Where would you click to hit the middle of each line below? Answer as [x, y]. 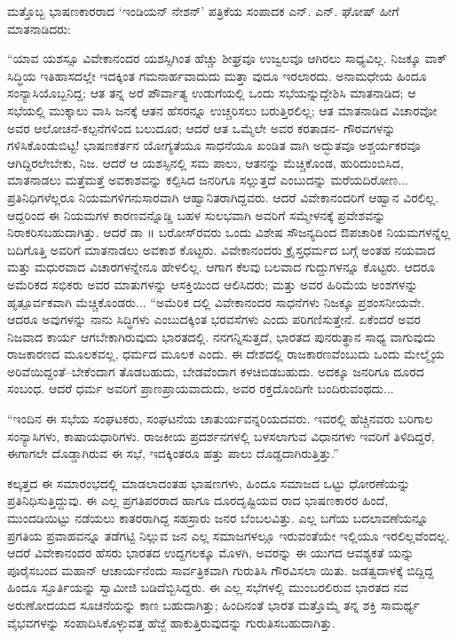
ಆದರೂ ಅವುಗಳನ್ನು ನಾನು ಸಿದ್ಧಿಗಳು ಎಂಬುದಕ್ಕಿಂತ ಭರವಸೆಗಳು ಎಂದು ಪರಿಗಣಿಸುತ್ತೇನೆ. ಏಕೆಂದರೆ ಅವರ [214, 319]
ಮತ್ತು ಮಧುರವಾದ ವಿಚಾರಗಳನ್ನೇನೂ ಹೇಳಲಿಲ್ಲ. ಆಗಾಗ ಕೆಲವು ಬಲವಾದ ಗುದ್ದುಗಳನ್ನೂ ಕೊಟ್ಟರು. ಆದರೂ [221, 267]
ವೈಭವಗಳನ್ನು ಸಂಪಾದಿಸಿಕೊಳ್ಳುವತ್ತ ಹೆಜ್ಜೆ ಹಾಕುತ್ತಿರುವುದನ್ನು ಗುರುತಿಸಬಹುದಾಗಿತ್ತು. [171, 622]
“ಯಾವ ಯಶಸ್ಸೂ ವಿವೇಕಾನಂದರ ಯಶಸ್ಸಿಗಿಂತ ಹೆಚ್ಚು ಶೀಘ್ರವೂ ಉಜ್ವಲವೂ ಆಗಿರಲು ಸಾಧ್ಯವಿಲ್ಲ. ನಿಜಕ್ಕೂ [214, 58]
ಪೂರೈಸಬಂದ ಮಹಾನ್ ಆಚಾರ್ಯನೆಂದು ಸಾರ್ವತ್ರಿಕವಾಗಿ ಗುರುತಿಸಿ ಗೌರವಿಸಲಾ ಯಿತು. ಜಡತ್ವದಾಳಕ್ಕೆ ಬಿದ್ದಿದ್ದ [221, 569]
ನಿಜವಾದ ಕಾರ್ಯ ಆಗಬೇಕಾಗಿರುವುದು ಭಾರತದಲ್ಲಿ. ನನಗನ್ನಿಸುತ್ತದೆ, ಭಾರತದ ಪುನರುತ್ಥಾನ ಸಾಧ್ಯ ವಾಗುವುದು [221, 336]
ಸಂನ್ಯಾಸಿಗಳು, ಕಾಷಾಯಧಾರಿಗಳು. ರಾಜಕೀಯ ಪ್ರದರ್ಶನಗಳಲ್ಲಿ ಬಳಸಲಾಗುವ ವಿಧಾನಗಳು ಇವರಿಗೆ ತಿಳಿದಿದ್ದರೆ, [221, 435]
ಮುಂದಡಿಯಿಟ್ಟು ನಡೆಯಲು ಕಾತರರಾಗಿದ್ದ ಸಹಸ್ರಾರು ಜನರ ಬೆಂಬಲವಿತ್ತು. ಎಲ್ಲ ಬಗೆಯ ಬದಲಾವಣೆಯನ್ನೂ [218, 518]
